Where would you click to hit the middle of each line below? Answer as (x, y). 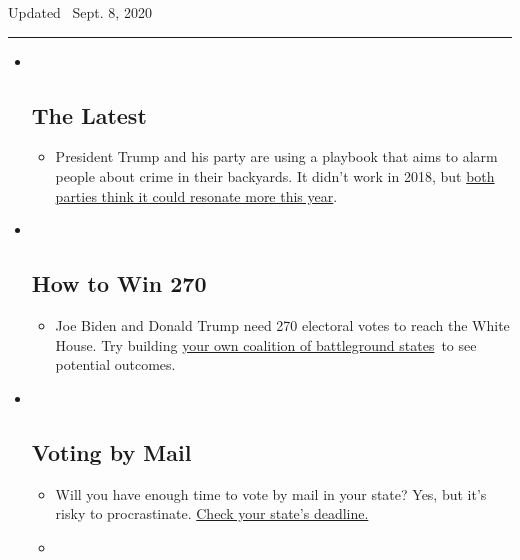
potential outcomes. (115, 364)
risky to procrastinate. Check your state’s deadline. (212, 513)
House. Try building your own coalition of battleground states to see (266, 344)
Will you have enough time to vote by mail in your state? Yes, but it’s (271, 493)
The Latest (89, 114)
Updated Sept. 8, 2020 (80, 12)
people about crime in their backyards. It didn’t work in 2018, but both (275, 175)
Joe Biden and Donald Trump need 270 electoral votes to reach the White (282, 324)
